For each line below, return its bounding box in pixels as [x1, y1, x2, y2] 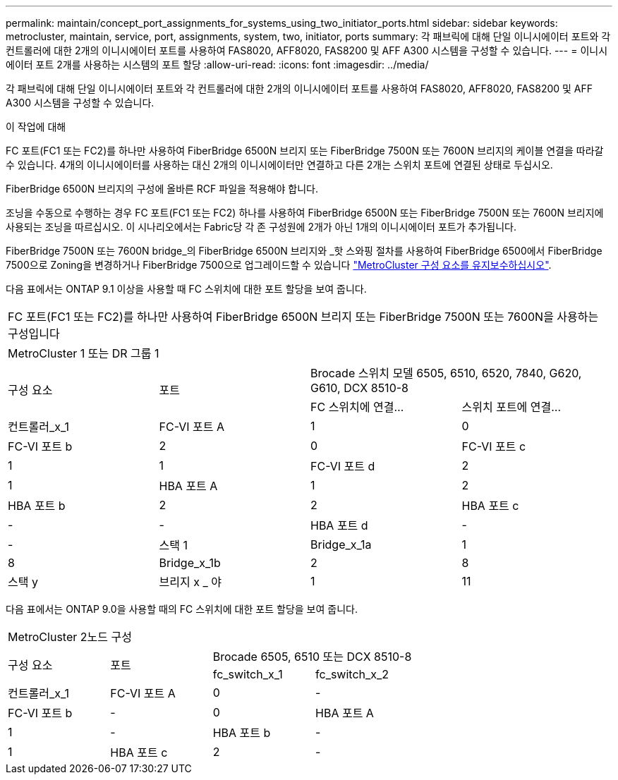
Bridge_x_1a [310, 537, 372, 552]
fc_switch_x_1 [212, 667, 283, 681]
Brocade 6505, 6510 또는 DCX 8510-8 [212, 650, 412, 664]
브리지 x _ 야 [159, 575, 222, 589]
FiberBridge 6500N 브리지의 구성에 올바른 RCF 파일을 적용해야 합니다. [6, 183, 318, 195]
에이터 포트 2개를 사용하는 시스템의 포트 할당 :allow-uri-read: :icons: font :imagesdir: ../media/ [6, 59, 429, 71]
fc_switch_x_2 [315, 667, 389, 681]
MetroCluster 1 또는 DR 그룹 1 [8, 346, 159, 360]
